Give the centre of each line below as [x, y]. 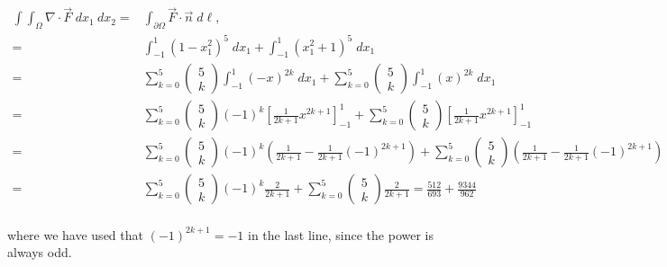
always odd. [40, 252]
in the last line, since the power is [341, 234]
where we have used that [75, 234]
